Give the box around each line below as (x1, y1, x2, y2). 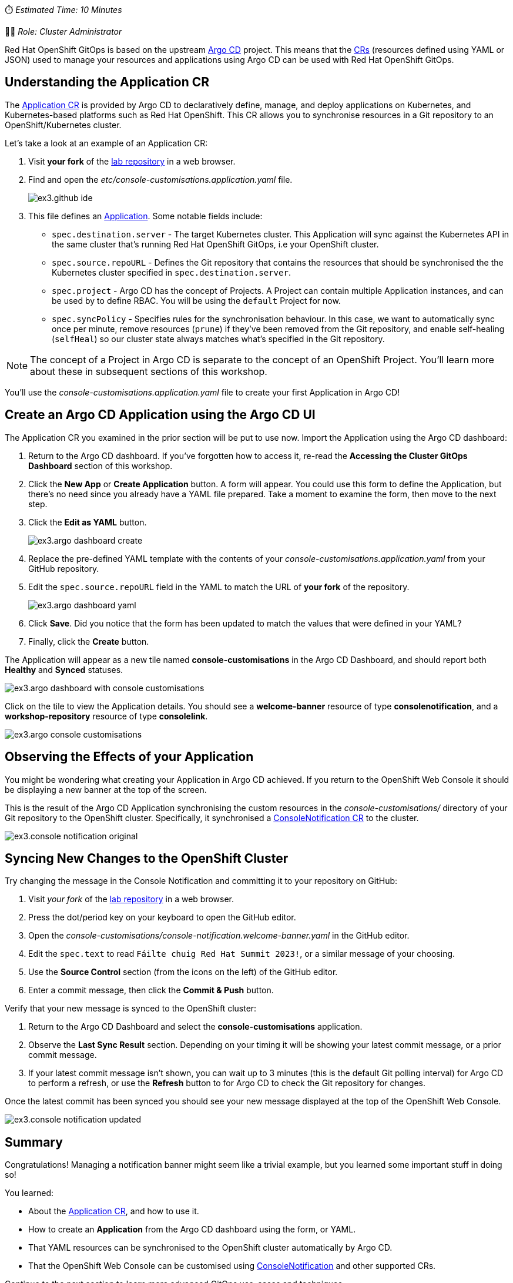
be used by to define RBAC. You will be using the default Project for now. (52, 295, 341, 306)
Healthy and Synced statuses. (5, 664, 123, 675)
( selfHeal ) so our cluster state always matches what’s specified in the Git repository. (52, 333, 385, 344)
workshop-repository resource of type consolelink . (5, 711, 208, 721)
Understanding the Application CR (5, 75, 210, 90)
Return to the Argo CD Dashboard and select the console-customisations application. (28, 1021, 363, 1032)
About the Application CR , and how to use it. (28, 1206, 199, 1217)
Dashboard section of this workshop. (28, 460, 173, 471)
